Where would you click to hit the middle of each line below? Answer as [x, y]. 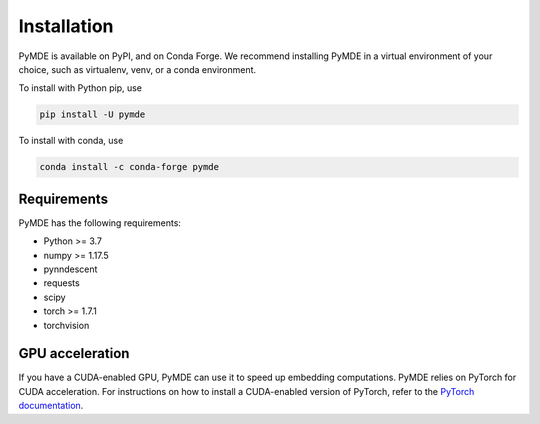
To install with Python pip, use [80, 88]
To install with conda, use [71, 141]
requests [61, 283]
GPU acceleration [74, 353]
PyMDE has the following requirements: [100, 222]
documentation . [51, 406]
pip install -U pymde [92, 114]
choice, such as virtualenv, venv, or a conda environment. [137, 69]
